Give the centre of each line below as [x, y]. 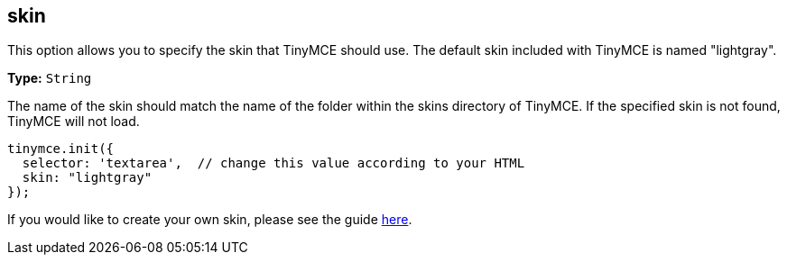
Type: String [50, 78]
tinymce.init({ [61, 149]
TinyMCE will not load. [74, 122]
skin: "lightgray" [87, 178]
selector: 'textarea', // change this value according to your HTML [273, 163]
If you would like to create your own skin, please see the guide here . [210, 220]
